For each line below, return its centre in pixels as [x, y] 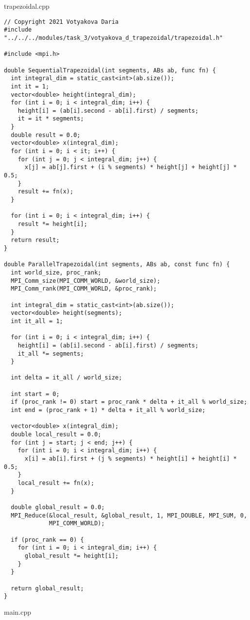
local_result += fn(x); [56, 483]
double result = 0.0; [46, 135]
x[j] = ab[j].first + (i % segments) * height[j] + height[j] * [131, 167]
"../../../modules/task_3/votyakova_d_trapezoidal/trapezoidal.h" [114, 38]
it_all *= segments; [51, 353]
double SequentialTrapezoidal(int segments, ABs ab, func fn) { [110, 70]
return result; [35, 240]
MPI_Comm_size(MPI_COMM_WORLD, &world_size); [86, 281]
